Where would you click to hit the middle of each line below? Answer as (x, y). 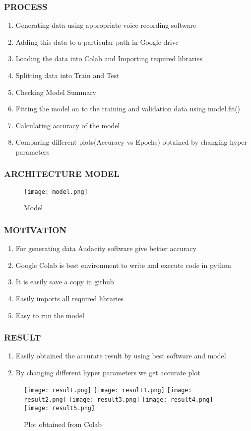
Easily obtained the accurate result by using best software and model (121, 356)
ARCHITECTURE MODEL (62, 174)
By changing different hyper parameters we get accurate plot (108, 373)
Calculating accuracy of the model (68, 125)
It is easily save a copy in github (65, 282)
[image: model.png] (56, 192)
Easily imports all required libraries (70, 299)
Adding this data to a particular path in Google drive (97, 42)
